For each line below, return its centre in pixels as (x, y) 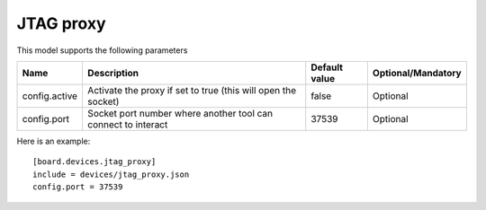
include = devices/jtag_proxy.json (111, 174)
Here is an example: (54, 141)
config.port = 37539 (78, 187)
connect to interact (127, 124)
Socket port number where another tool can (180, 113)
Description (113, 73)
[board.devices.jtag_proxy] (94, 162)
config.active (50, 96)
